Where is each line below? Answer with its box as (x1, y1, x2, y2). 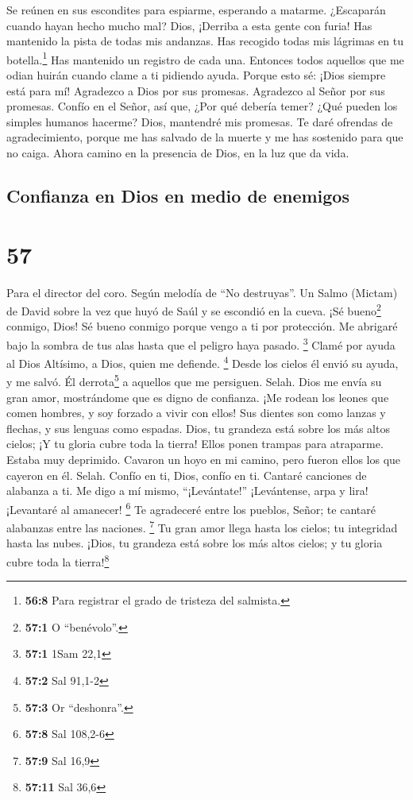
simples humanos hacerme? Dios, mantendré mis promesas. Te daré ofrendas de (6, 113, 393, 129)
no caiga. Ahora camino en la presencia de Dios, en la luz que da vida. (6, 145, 349, 160)
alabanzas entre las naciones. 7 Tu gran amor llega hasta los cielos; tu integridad (6, 517, 398, 535)
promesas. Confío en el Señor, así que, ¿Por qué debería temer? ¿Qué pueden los (6, 98, 398, 114)
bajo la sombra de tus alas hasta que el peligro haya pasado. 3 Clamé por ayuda (6, 334, 396, 353)
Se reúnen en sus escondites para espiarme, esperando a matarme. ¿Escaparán (6, 2, 386, 17)
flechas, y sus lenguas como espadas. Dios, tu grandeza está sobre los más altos (6, 419, 390, 436)
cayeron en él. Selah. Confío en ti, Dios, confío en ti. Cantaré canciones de (6, 466, 367, 483)
